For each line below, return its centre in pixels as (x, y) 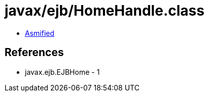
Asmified (40, 33)
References (34, 53)
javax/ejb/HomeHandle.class (105, 11)
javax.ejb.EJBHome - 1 (62, 72)
